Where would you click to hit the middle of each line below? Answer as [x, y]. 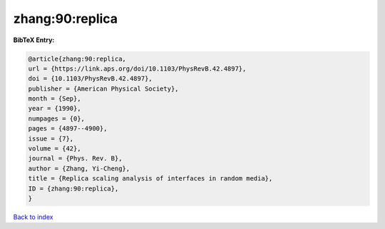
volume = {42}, [55, 149]
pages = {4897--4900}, [68, 129]
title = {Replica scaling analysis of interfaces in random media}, [150, 179]
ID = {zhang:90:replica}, [73, 188]
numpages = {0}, [57, 118]
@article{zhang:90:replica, [77, 58]
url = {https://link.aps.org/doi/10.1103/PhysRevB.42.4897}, [137, 68]
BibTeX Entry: [34, 40]
